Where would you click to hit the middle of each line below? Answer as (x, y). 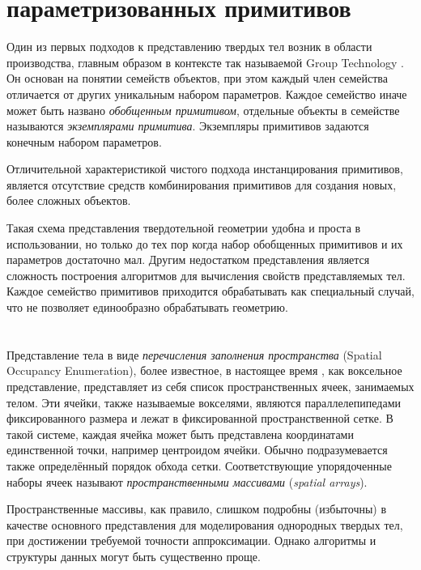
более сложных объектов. (69, 200)
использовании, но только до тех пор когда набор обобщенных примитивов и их (205, 243)
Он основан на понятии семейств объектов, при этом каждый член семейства (197, 78)
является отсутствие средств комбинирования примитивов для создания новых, (202, 184)
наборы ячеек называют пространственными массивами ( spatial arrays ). (187, 481)
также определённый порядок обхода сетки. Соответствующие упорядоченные (199, 465)
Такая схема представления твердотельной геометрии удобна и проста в (184, 228)
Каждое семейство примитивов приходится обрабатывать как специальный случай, (210, 291)
